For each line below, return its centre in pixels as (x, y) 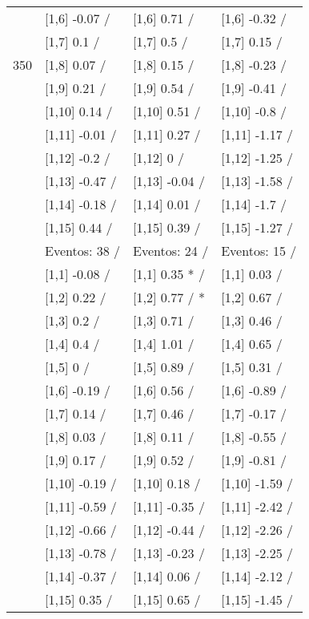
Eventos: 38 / (83, 251)
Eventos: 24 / (171, 251)
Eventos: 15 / (259, 251)
